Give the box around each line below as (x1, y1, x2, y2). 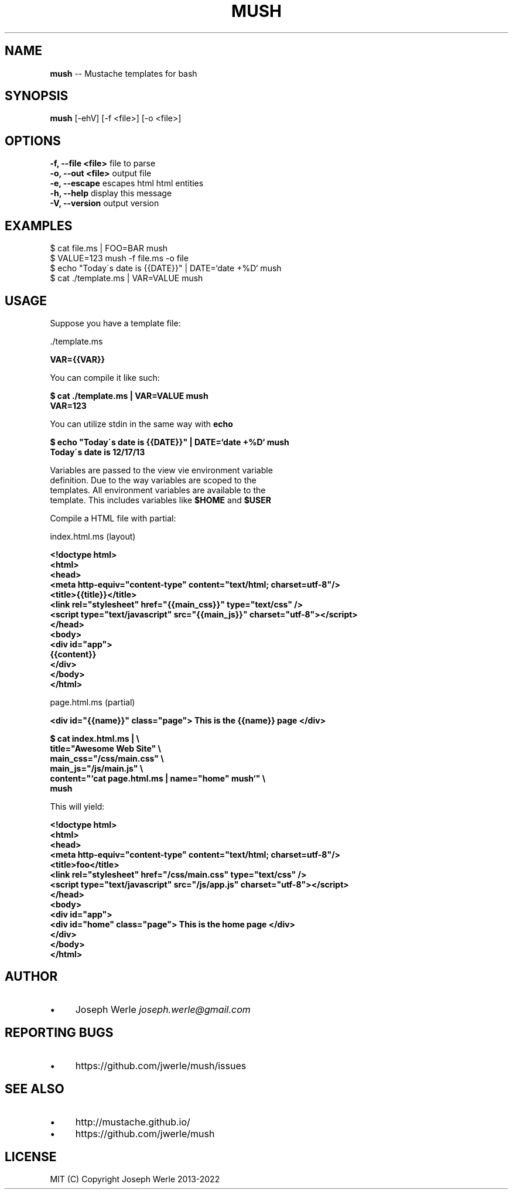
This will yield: (50, 801, 105, 811)
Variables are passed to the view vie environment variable (50, 465, 273, 475)
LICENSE (5, 1149, 57, 1164)
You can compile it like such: (50, 372, 160, 383)
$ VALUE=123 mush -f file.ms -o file (50, 253, 189, 264)
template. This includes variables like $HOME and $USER (50, 494, 271, 505)
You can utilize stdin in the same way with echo (50, 418, 233, 429)
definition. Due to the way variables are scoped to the (50, 475, 256, 485)
